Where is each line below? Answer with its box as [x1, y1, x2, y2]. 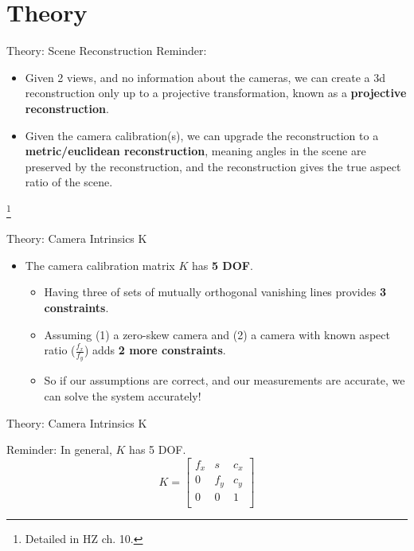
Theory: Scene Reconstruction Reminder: [6, 42, 207, 59]
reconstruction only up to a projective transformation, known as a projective [25, 84, 407, 101]
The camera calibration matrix [25, 256, 175, 273]
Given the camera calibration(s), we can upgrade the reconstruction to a [25, 127, 379, 143]
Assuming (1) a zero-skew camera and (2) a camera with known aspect [44, 326, 390, 342]
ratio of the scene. [25, 174, 113, 190]
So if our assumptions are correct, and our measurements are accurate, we [44, 372, 405, 389]
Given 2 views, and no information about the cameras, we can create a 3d [25, 68, 386, 85]
